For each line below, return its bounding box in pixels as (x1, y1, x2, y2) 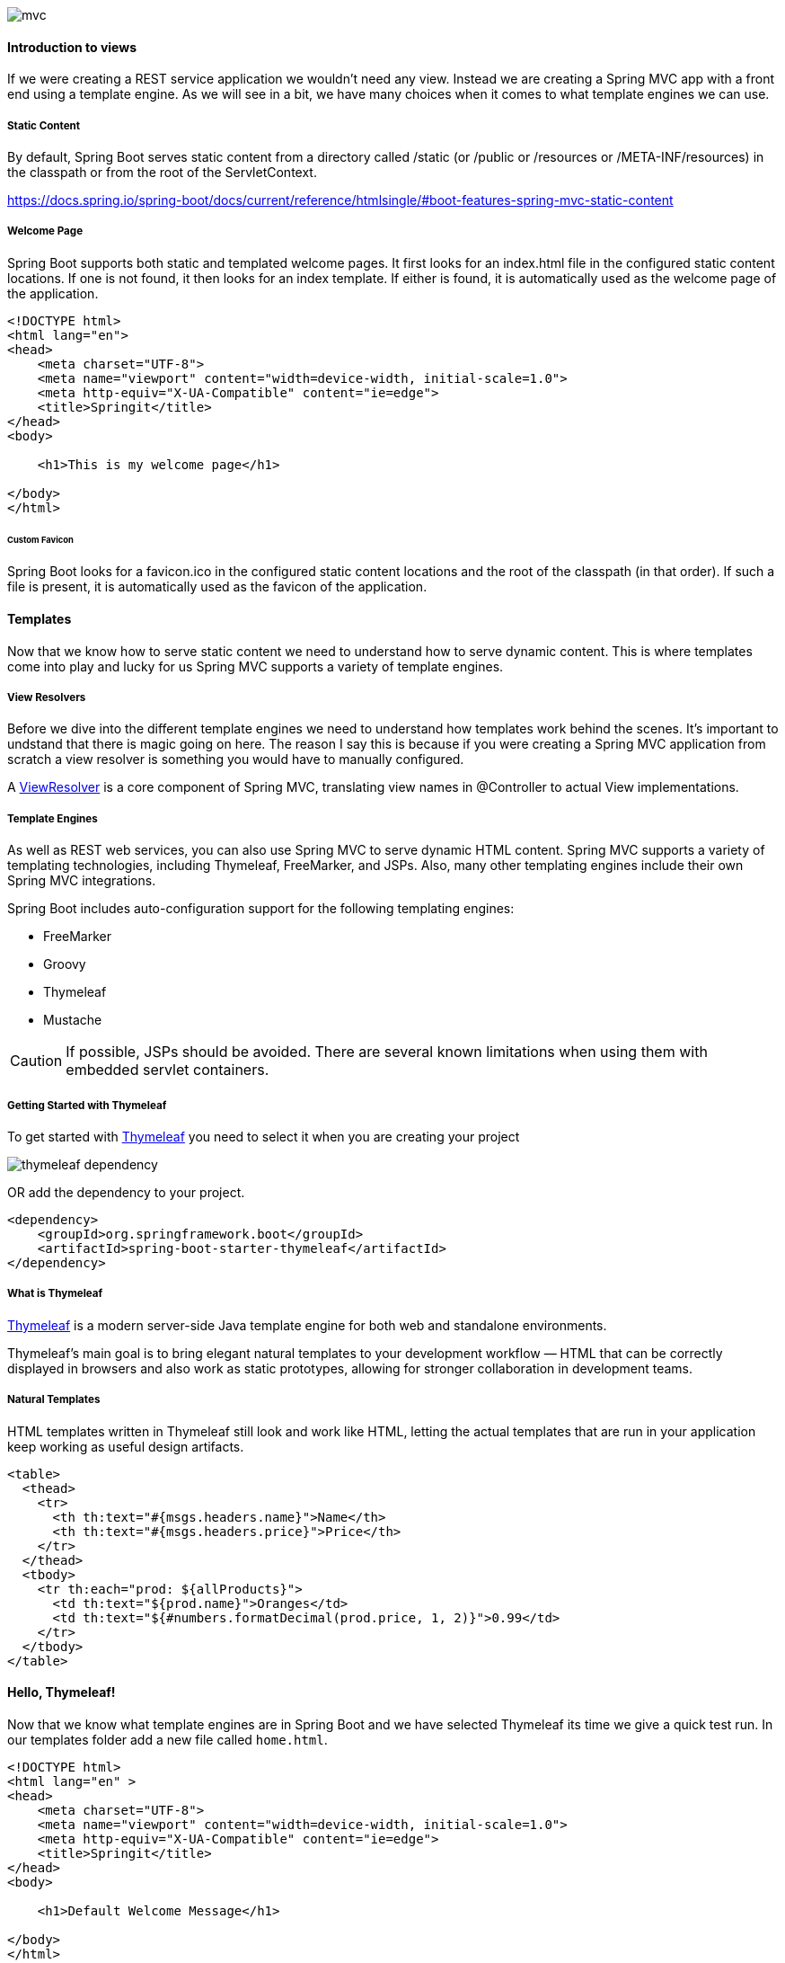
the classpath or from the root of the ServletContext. (7, 164, 317, 180)
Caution (10, 1052, 63, 1070)
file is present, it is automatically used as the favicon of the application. (7, 579, 428, 595)
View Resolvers (7, 691, 86, 705)
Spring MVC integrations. (7, 873, 156, 889)
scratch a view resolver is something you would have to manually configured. (7, 751, 464, 768)
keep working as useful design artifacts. (7, 1438, 244, 1454)
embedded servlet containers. (66, 1061, 269, 1079)
